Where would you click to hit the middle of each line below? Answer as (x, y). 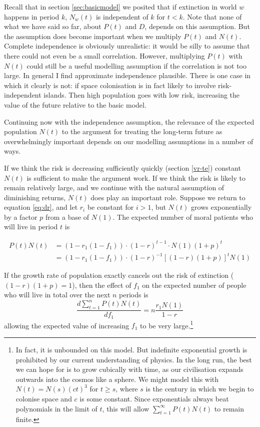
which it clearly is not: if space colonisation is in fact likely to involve (110, 85)
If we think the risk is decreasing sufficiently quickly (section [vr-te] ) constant (122, 167)
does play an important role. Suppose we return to (168, 197)
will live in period (31, 227)
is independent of (122, 16)
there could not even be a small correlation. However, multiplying (104, 55)
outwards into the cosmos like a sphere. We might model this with (117, 379)
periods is (134, 295)
